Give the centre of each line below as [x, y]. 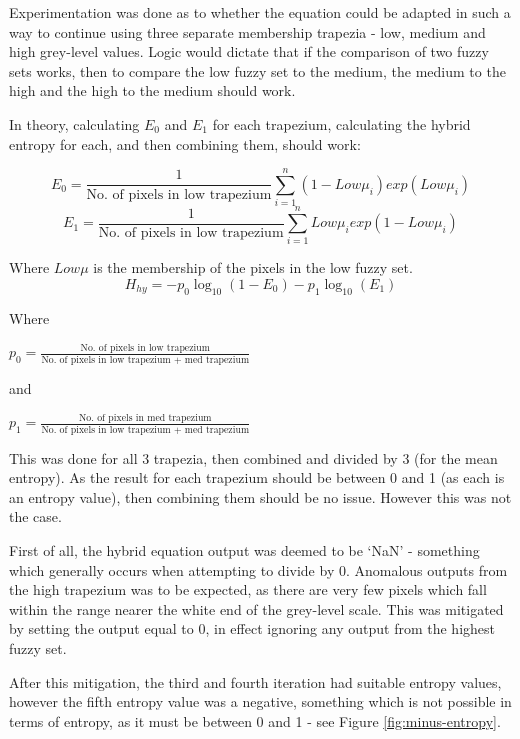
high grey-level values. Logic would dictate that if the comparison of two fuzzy [249, 51]
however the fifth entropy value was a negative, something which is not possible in [260, 701]
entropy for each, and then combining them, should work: [185, 143]
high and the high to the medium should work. [152, 90]
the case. [35, 516]
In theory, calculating [74, 123]
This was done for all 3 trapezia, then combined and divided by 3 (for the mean [253, 457]
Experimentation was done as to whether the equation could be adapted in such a [260, 12]
